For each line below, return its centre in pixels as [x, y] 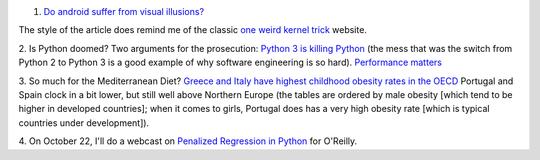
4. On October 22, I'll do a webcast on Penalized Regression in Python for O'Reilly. [188, 141]
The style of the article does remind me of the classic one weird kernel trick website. [192, 30]
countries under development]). [84, 122]
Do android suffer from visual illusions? [124, 11]
